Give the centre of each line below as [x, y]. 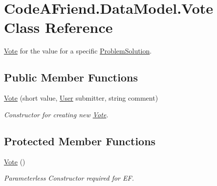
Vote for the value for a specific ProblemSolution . [78, 51]
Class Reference [58, 27]
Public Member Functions [71, 77]
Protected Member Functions [80, 141]
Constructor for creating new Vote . [56, 114]
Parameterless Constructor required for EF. [69, 178]
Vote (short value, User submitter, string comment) [81, 98]
